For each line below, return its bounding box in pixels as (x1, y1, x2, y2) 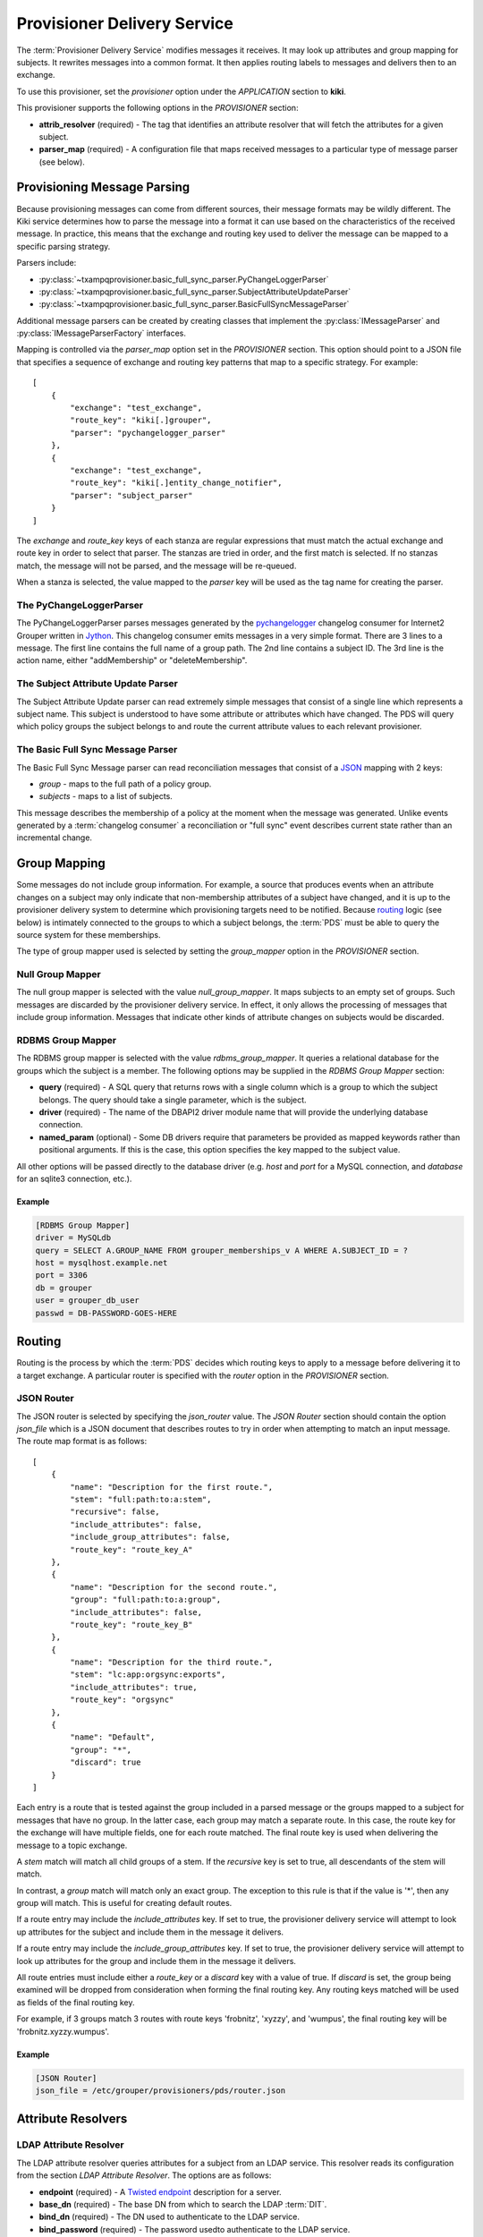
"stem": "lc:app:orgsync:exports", (70, 1670, 226, 1680)
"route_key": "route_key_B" (70, 1620, 193, 1629)
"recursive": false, (70, 1507, 160, 1517)
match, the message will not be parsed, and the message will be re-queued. (16, 560, 297, 571)
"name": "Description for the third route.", (70, 1657, 273, 1668)
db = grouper (35, 1282, 93, 1293)
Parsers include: (16, 258, 77, 268)
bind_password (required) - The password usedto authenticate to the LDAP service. (38, 2224, 351, 2234)
